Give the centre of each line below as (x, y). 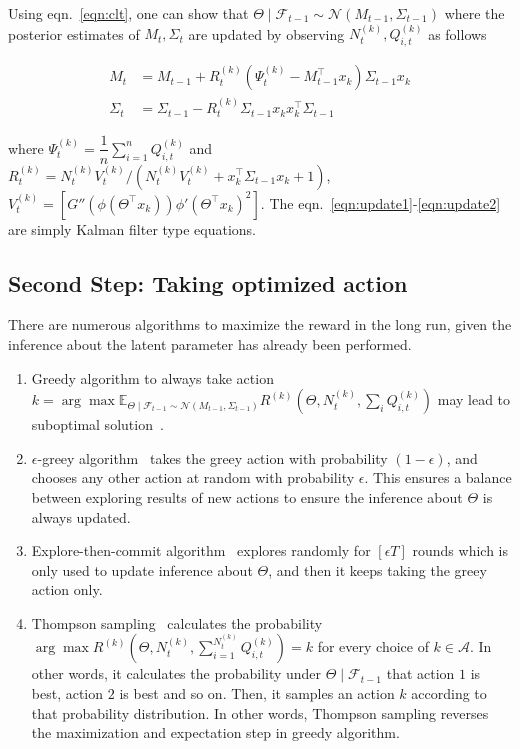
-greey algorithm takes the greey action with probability (212, 457)
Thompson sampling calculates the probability (177, 622)
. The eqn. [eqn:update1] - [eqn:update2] (380, 202)
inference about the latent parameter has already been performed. (210, 343)
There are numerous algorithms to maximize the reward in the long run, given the (260, 324)
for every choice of (373, 646)
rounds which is (460, 550)
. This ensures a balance (438, 477)
